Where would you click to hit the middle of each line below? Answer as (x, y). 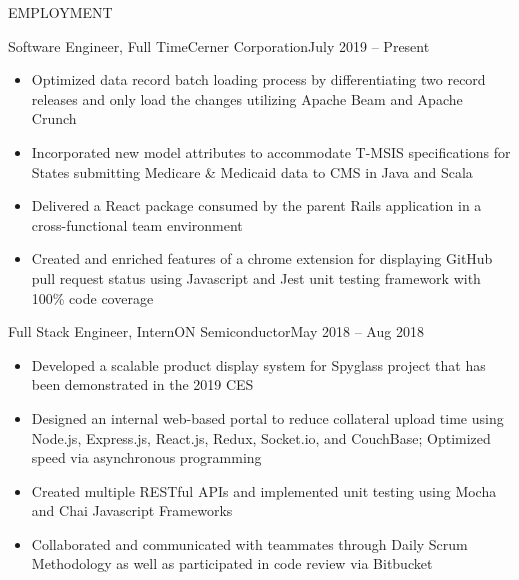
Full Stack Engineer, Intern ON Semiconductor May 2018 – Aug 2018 (216, 331)
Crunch (54, 118)
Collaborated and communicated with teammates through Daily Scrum (249, 543)
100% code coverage (92, 297)
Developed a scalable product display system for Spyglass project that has (258, 364)
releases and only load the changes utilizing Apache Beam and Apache (247, 98)
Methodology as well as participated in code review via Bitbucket (232, 563)
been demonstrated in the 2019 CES (142, 384)
